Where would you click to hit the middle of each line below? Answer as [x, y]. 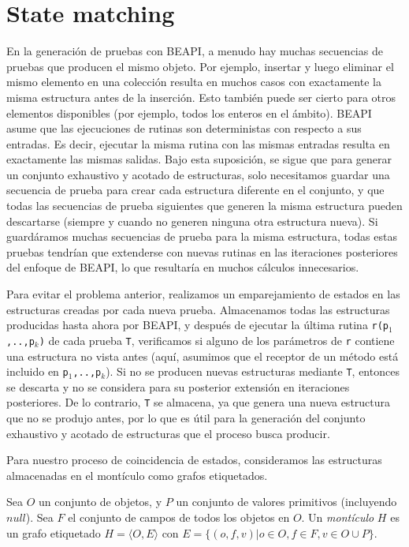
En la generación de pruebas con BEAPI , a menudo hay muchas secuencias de [195, 51]
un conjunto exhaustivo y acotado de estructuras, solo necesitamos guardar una [198, 174]
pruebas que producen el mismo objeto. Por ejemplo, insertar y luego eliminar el [200, 66]
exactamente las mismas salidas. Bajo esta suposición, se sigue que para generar [199, 159]
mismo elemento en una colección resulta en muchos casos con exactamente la [194, 82]
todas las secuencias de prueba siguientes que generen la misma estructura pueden [204, 206]
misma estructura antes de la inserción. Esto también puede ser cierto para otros [201, 97]
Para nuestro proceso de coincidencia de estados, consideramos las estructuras [194, 460]
